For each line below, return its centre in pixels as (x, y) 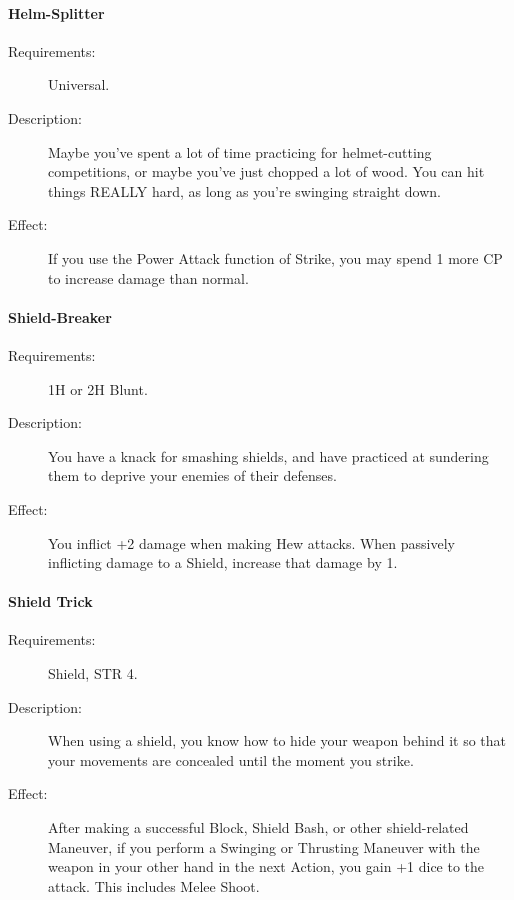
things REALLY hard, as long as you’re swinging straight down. (244, 190)
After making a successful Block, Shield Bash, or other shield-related (258, 827)
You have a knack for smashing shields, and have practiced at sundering (268, 455)
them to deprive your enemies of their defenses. (192, 475)
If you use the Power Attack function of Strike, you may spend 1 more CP (275, 257)
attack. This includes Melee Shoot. (154, 885)
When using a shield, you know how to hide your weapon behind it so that (277, 740)
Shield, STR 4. (93, 673)
